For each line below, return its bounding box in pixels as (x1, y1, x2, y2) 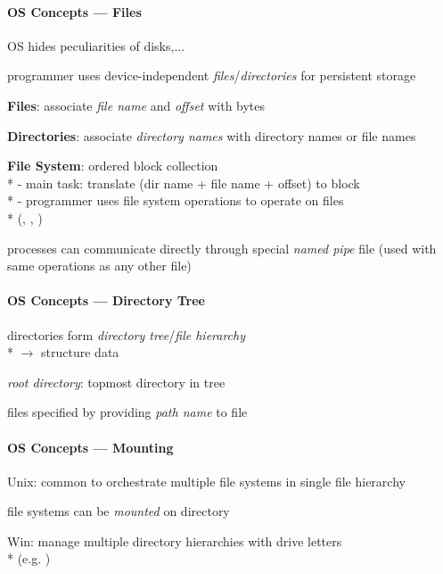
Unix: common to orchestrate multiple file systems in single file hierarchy (7, 471, 406, 490)
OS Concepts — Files (7, 2, 142, 21)
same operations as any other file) (7, 256, 192, 275)
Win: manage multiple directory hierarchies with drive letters (7, 531, 342, 550)
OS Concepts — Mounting (7, 437, 174, 456)
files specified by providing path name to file (7, 403, 248, 421)
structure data (41, 343, 119, 362)
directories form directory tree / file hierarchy (7, 325, 246, 344)
